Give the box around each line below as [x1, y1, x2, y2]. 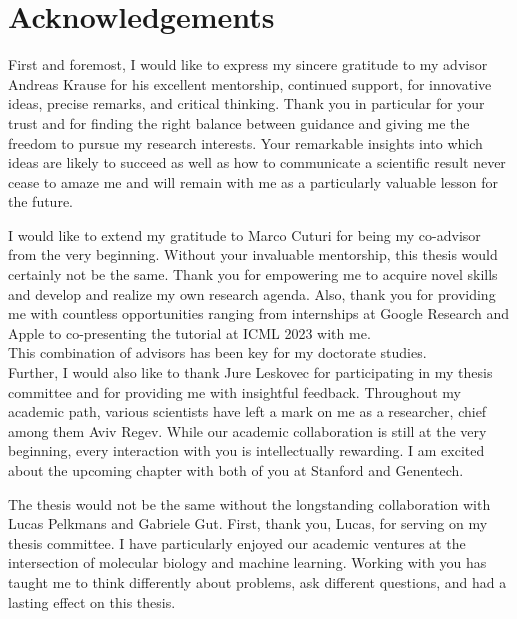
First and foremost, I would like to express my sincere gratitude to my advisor [8, 54, 488, 75]
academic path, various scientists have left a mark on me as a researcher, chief [8, 401, 487, 422]
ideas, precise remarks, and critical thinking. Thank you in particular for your [8, 93, 485, 114]
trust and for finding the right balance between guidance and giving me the [8, 112, 470, 133]
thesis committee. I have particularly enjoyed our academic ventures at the [8, 532, 466, 553]
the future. [8, 191, 74, 212]
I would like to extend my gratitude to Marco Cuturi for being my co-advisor [8, 224, 481, 245]
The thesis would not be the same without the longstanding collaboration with [8, 493, 491, 514]
